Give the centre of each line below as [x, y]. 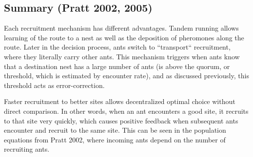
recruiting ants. [27, 149]
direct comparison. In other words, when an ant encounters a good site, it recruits [126, 111]
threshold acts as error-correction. [54, 85]
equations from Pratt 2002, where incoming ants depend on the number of [115, 139]
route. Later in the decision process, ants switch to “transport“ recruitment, [117, 47]
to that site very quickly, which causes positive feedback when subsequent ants [121, 120]
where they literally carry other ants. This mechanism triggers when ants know [122, 56]
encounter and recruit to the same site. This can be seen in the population [115, 130]
